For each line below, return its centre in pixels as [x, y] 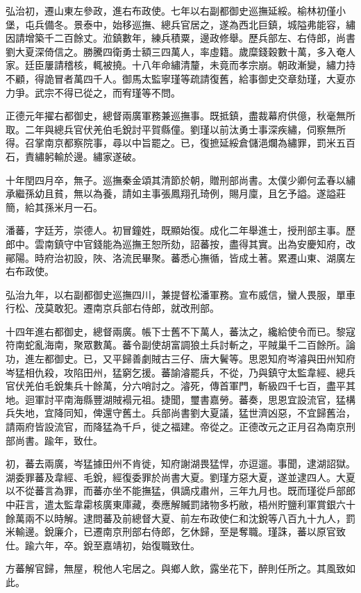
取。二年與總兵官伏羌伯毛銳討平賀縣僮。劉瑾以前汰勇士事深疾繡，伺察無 [171, 129]
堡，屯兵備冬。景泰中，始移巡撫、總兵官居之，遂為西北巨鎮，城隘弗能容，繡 [180, 24]
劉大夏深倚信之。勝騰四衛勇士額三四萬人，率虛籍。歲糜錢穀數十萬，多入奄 [176, 51]
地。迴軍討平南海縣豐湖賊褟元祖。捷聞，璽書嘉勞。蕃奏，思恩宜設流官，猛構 [180, 399]
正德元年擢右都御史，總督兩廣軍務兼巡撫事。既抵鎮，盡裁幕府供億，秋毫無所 [180, 116]
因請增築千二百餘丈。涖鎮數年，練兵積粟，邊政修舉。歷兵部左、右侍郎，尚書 [180, 38]
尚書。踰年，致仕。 [59, 440]
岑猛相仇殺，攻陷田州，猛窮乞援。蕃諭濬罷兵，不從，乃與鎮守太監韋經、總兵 [180, 372]
